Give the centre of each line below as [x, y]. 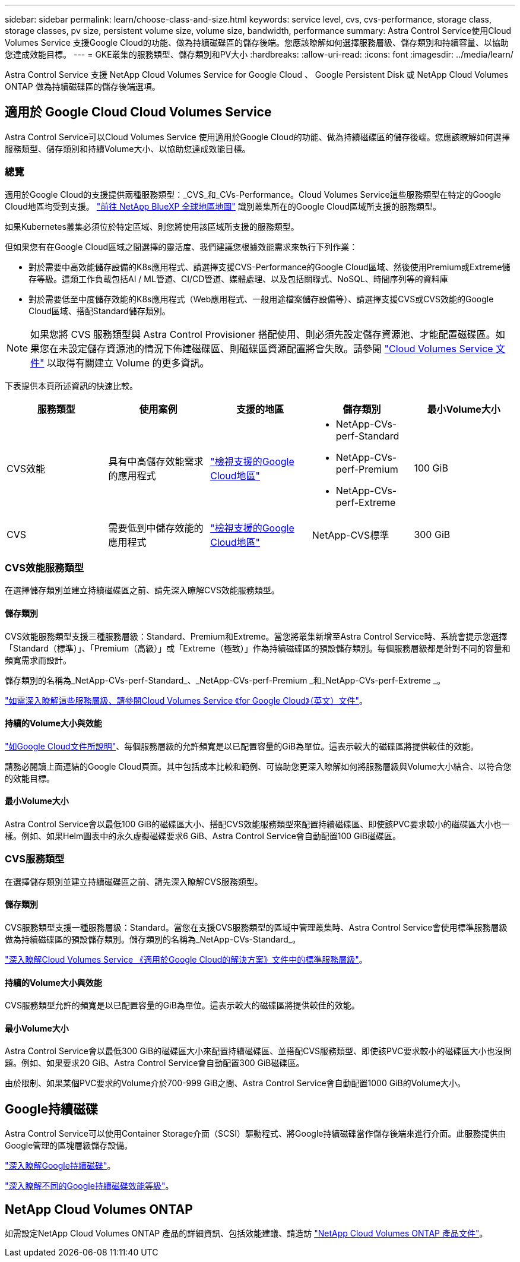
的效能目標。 [30, 778]
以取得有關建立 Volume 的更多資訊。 [128, 363]
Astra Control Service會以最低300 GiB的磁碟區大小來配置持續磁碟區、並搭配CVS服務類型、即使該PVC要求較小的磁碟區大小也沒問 [258, 1051]
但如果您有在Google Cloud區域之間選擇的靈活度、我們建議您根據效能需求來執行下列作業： [181, 246]
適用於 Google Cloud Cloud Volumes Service [138, 112]
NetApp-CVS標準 [351, 535]
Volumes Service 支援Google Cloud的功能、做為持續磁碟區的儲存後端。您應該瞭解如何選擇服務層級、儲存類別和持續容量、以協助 [257, 42]
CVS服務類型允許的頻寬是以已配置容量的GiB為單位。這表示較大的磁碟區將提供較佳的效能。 [182, 1005]
